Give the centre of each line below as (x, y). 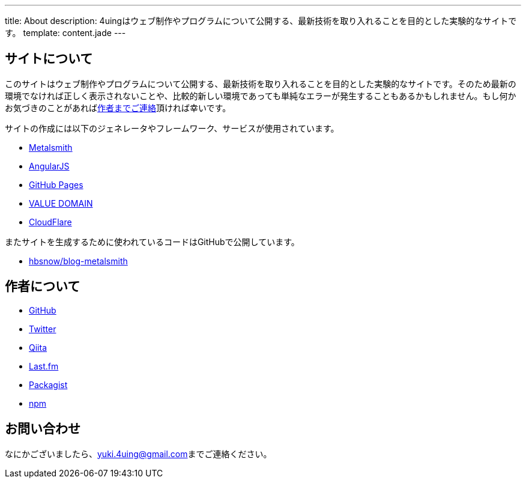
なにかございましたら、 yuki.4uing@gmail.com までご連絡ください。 (138, 454)
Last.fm (44, 366)
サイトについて (49, 59)
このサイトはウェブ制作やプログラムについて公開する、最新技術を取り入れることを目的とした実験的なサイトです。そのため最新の (261, 84)
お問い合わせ (43, 429)
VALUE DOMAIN (61, 203)
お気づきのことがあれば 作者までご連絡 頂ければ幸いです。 (118, 108)
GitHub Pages (56, 184)
